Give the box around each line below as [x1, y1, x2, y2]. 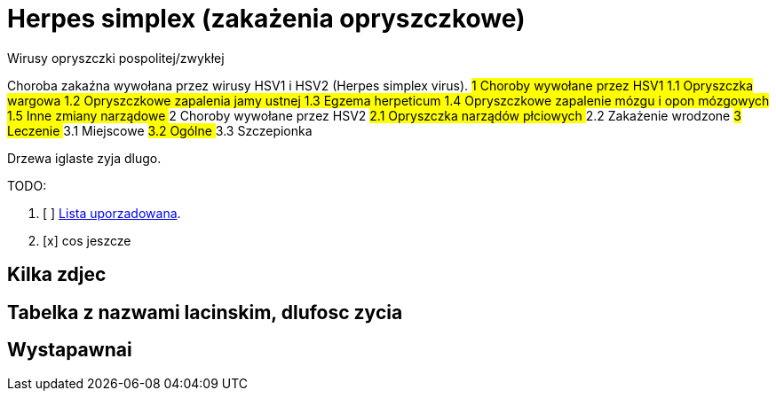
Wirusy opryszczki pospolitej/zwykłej [7, 50, 225, 66]
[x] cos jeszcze [43, 232, 131, 248]
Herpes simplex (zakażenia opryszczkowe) [7, 4, 526, 34]
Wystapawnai [7, 339, 132, 362]
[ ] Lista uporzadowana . [43, 205, 181, 221]
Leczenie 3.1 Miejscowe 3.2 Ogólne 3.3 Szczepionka [7, 122, 313, 138]
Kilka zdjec [7, 263, 107, 286]
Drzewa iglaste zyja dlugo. [7, 150, 162, 166]
